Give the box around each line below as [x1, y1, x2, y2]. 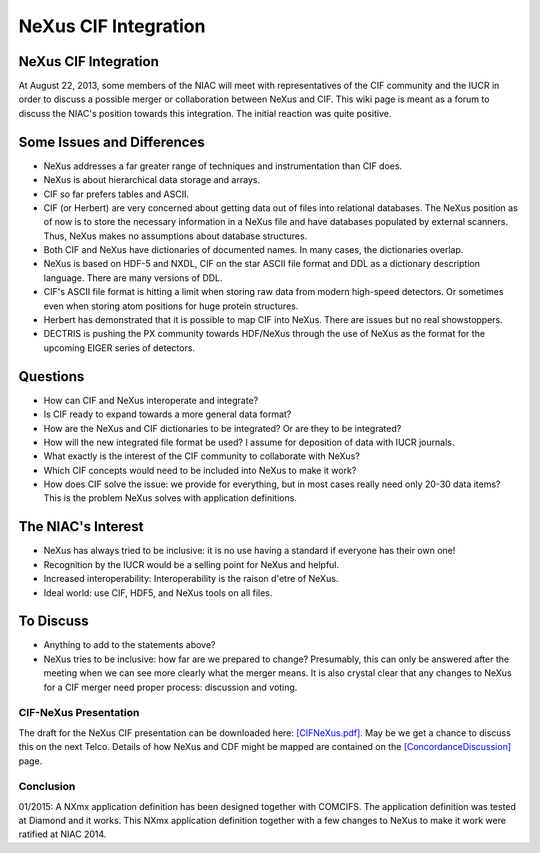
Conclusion [18, 780, 76, 794]
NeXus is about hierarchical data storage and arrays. [43, 174, 260, 186]
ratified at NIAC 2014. [18, 828, 107, 840]
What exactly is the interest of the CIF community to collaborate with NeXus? [43, 450, 360, 462]
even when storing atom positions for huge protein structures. [43, 300, 299, 312]
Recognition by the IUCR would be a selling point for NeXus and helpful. [43, 558, 340, 570]
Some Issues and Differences [18, 133, 205, 150]
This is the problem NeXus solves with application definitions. [43, 492, 297, 504]
